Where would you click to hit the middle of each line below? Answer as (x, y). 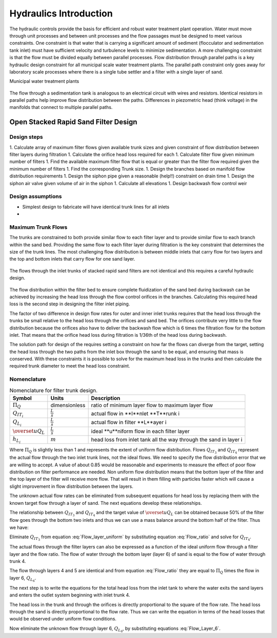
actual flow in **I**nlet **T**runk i (135, 413)
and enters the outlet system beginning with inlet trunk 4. (70, 595)
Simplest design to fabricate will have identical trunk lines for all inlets (96, 207)
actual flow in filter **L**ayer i (129, 423)
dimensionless (68, 405)
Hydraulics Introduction (61, 13)
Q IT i (18, 414)
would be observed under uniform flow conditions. (63, 619)
